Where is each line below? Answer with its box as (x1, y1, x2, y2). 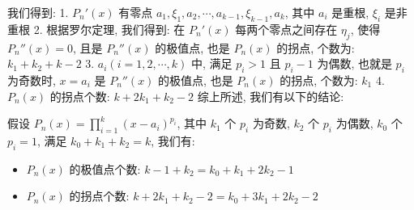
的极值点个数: (69, 160, 141, 177)
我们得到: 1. (7, 4, 69, 20)
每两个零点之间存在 (235, 20, 338, 37)
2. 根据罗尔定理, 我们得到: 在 (33, 20, 186, 37)
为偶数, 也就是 (317, 55, 392, 72)
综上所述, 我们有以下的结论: (197, 87, 344, 104)
